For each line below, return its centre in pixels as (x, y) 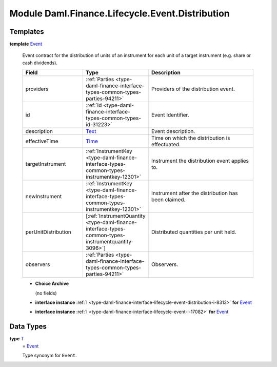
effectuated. (166, 145)
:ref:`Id (94, 105)
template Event (26, 44)
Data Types (28, 327)
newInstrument (44, 197)
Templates (27, 32)
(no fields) (46, 293)
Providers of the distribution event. (193, 89)
